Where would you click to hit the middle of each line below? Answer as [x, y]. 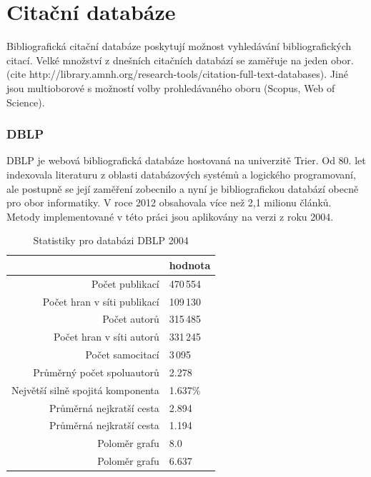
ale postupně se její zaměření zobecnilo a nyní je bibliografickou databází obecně [183, 188]
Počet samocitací [122, 355]
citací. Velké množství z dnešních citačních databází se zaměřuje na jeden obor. [180, 60]
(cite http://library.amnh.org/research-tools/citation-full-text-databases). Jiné [177, 74]
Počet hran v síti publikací [101, 301]
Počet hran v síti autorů [106, 337]
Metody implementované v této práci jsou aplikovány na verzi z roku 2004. [170, 216]
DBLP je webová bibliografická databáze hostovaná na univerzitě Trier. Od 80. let [186, 160]
